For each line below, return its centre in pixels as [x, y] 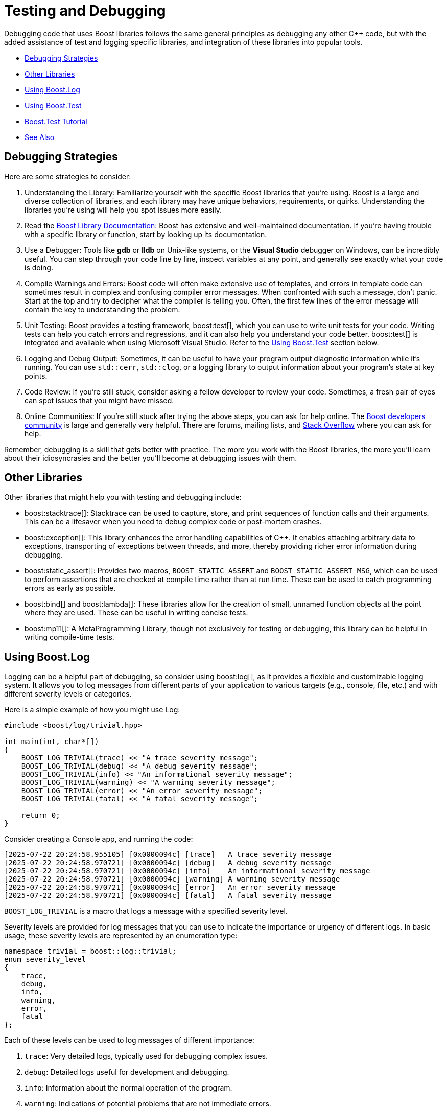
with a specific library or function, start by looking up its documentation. [146, 234]
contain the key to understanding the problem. [102, 309]
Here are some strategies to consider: [68, 176]
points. [36, 376]
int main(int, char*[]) [52, 742]
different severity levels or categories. [68, 694]
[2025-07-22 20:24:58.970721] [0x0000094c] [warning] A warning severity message [172, 879]
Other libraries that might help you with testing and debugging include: [123, 497]
